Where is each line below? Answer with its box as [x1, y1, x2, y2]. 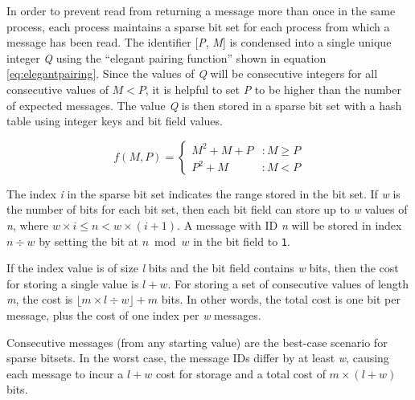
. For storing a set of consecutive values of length [167, 275, 409, 292]
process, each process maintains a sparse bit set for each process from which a [6, 18, 390, 35]
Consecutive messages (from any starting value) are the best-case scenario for [6, 333, 388, 350]
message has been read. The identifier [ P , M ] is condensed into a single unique [6, 34, 392, 51]
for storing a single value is [6, 275, 139, 292]
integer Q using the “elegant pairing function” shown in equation [6, 49, 327, 66]
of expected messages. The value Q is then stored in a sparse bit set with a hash [6, 96, 402, 113]
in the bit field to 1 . [193, 232, 290, 249]
